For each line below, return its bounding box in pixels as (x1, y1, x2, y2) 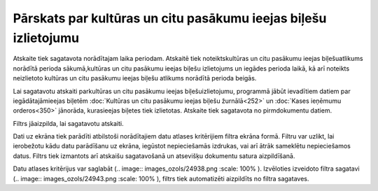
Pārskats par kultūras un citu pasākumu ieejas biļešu (13, 10, 327, 26)
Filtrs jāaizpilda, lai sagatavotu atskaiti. (13, 119, 124, 127)
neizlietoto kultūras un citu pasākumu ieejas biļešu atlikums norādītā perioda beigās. (13, 74, 257, 83)
